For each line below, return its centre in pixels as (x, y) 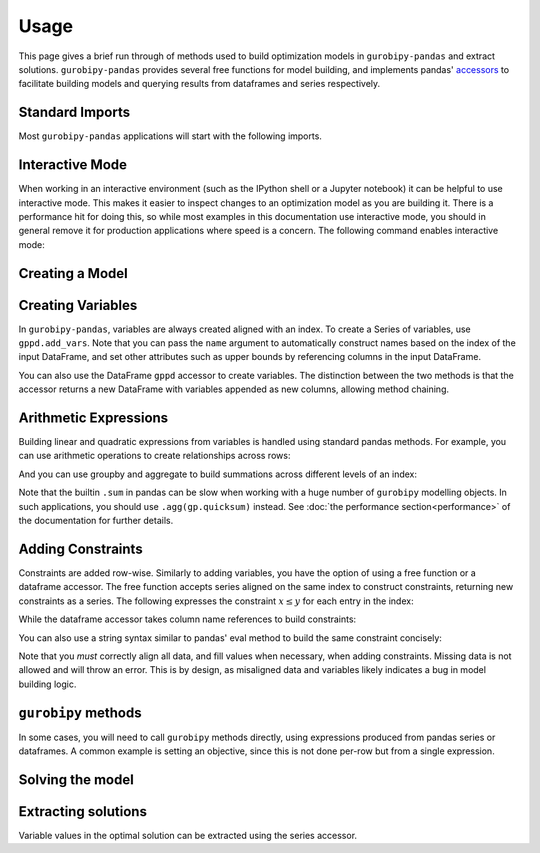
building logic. (47, 684)
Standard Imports (74, 112)
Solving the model (76, 779)
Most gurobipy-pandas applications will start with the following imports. (170, 136)
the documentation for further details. (96, 521)
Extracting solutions (82, 811)
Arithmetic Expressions (93, 418)
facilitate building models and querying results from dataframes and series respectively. (199, 84)
